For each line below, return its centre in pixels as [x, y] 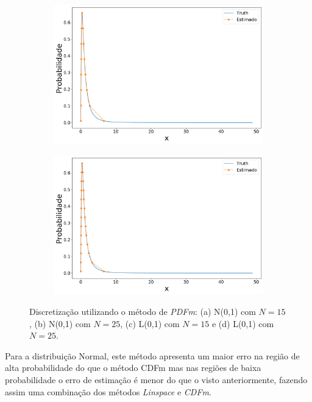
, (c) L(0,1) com [150, 323]
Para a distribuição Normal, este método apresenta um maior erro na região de [152, 355]
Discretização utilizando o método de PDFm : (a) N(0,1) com [143, 312]
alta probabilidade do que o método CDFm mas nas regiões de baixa [133, 368]
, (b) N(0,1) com [60, 323]
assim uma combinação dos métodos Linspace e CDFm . [108, 391]
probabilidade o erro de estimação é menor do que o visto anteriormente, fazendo [156, 380]
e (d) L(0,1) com [243, 323]
